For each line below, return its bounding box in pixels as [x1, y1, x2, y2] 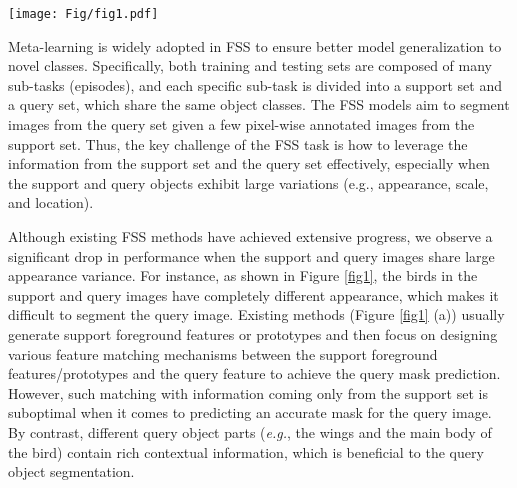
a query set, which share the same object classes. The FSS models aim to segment [8, 94, 510, 115]
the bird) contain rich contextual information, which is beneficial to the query [8, 441, 484, 462]
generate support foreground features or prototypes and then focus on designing [8, 323, 498, 344]
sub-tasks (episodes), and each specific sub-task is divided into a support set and [8, 74, 502, 95]
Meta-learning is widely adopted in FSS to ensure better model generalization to [8, 35, 502, 56]
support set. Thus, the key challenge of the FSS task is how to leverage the [8, 133, 468, 154]
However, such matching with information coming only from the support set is [8, 382, 488, 403]
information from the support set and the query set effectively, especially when [8, 153, 490, 174]
